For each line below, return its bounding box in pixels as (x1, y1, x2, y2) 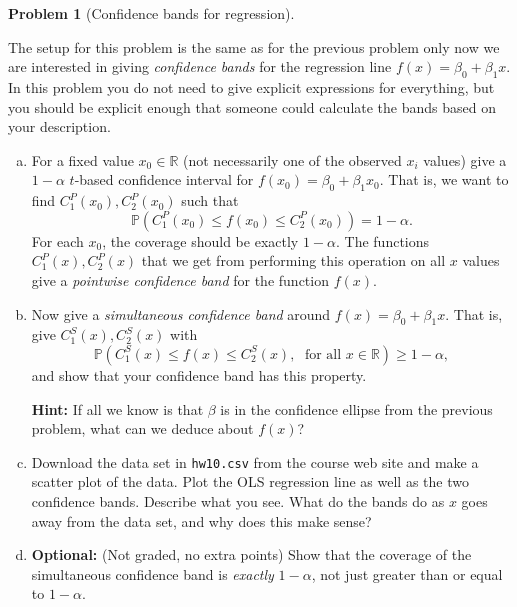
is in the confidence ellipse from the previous (220, 398, 493, 419)
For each (31, 230, 84, 251)
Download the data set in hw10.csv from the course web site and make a (31, 451, 479, 472)
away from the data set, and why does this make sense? (31, 510, 372, 531)
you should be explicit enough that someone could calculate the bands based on (8, 96, 496, 117)
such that (181, 190, 239, 211)
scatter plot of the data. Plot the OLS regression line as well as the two (31, 471, 469, 492)
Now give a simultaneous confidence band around (31, 303, 331, 324)
